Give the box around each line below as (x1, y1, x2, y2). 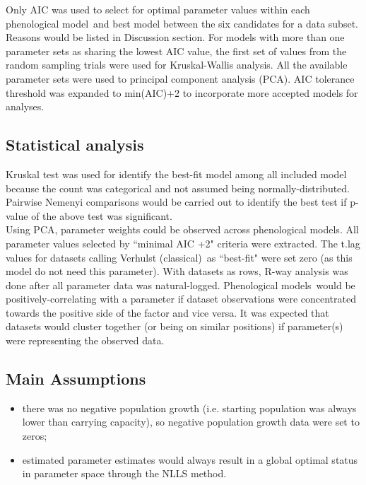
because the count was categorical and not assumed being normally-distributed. (6, 180, 350, 195)
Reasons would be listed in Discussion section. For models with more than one (6, 30, 345, 45)
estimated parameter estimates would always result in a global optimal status (22, 452, 358, 467)
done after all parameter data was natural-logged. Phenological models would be (6, 277, 355, 292)
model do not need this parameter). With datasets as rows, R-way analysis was (6, 264, 348, 279)
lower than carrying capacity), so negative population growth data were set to (22, 414, 360, 429)
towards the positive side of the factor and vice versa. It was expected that (6, 305, 329, 320)
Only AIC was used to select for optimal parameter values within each (6, 2, 310, 16)
